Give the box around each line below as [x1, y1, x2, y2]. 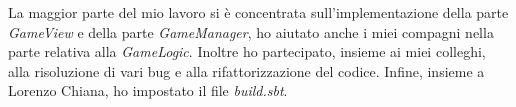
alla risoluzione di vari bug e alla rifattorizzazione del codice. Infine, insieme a [8, 60, 485, 81]
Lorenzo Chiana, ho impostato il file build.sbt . [8, 80, 288, 101]
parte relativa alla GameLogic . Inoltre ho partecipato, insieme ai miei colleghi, [8, 41, 486, 62]
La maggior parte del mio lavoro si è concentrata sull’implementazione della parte [8, 2, 509, 22]
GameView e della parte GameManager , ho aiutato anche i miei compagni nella [8, 21, 494, 42]
